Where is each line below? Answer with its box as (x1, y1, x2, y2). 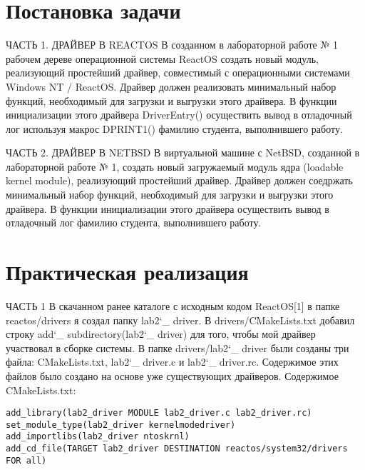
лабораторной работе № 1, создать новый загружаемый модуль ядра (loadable (6, 159, 344, 174)
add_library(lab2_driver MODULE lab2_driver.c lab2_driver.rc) (6, 408, 312, 419)
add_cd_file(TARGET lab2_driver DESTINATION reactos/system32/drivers (6, 444, 348, 454)
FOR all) (6, 455, 47, 466)
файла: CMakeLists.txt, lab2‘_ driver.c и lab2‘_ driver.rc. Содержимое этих (6, 354, 339, 369)
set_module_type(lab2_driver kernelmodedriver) (6, 419, 236, 430)
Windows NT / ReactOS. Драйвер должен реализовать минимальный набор (6, 79, 336, 94)
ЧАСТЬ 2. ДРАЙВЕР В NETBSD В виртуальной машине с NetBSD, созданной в (6, 145, 360, 160)
